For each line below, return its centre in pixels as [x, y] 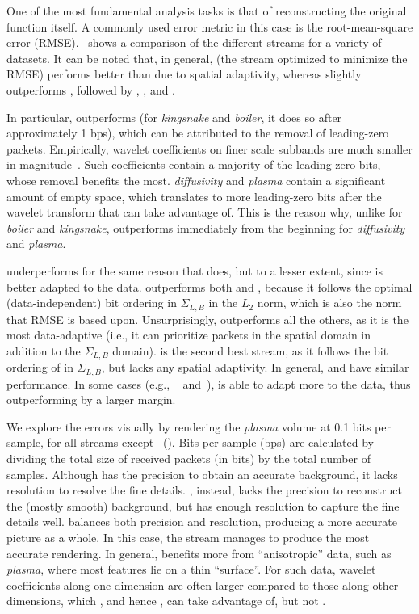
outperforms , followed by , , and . [91, 89]
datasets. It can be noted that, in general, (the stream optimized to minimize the [207, 58]
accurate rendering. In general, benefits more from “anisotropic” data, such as [199, 553]
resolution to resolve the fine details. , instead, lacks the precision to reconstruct [204, 490]
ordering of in [40, 367]
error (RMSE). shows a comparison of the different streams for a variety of [194, 42]
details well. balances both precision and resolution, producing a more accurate [202, 521]
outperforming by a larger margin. [91, 400]
